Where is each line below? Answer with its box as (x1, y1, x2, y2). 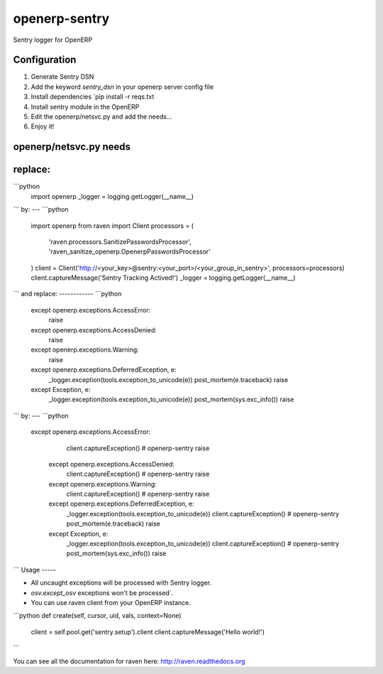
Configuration (13, 54, 77, 66)
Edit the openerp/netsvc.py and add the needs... (30, 112, 172, 121)
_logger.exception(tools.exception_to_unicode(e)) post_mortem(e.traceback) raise (48, 375, 289, 384)
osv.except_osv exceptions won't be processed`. (30, 588, 174, 597)
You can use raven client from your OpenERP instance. (30, 599, 191, 607)
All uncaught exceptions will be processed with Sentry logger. (30, 579, 212, 587)
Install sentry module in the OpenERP (30, 102, 140, 111)
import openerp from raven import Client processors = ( (30, 221, 194, 230)
